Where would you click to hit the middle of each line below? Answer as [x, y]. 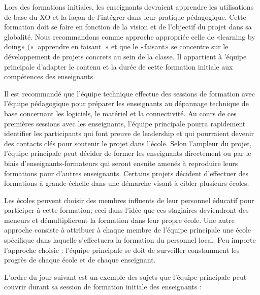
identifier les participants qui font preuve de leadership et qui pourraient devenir [129, 133]
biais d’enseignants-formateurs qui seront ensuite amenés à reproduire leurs [121, 163]
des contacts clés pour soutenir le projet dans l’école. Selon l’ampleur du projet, [128, 143]
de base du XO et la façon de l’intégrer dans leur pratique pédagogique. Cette [125, 17]
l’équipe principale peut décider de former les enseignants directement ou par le [128, 153]
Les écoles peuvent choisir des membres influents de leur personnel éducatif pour [129, 200]
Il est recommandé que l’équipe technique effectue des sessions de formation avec [129, 93]
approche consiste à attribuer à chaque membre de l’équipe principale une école [128, 230]
